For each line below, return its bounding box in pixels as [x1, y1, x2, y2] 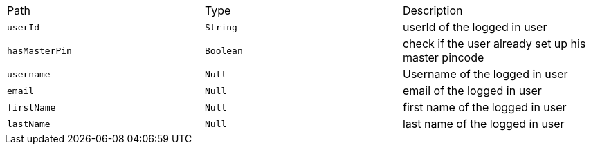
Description [402, 3, 463, 17]
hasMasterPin [7, 45, 72, 56]
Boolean [204, 45, 243, 56]
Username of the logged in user [402, 67, 568, 81]
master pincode [402, 50, 484, 64]
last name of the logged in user [402, 117, 565, 131]
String [204, 21, 237, 32]
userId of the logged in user [402, 20, 547, 34]
